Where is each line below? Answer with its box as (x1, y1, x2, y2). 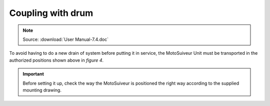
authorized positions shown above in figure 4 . (9, 57, 104, 63)
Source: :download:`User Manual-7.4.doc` (22, 36, 109, 42)
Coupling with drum (9, 7, 93, 18)
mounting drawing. (22, 87, 62, 93)
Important (22, 71, 44, 77)
